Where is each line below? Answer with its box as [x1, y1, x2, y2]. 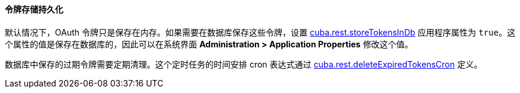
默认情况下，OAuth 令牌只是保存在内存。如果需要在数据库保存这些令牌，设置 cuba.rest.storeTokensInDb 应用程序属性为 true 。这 [5, 27, 516, 37]
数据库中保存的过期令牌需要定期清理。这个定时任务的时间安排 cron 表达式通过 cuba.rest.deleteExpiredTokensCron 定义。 [5, 59, 482, 69]
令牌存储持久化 [5, 4, 63, 14]
